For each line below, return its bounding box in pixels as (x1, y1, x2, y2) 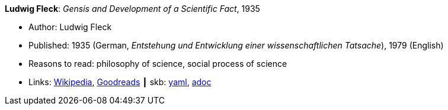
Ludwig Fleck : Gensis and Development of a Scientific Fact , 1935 (5, 4, 260, 14)
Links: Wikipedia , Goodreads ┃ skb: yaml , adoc (28, 77, 212, 87)
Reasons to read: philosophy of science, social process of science (28, 59, 287, 69)
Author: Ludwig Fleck (28, 22, 112, 32)
